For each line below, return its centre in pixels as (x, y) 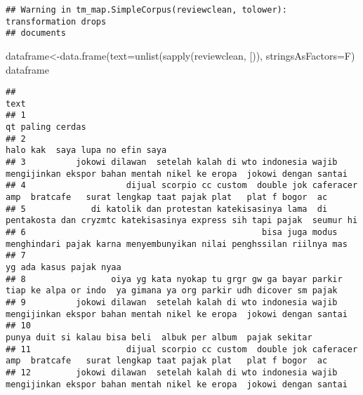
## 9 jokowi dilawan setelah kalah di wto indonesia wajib (172, 302)
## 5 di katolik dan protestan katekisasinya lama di (167, 209)
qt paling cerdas (46, 127)
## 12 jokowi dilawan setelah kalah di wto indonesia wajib (172, 372)
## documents (36, 33)
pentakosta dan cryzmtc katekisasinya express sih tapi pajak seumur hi (182, 221)
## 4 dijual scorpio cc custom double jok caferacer (182, 186)
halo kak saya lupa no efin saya (86, 150)
